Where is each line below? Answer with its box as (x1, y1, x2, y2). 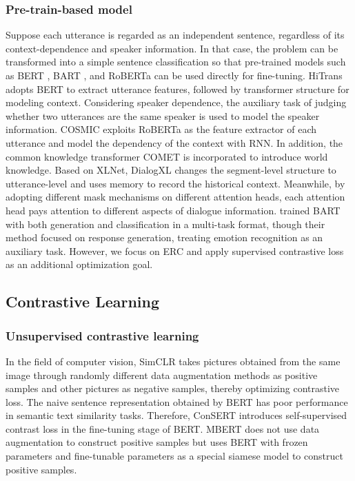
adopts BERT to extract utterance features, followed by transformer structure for (6, 81, 349, 96)
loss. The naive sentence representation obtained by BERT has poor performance (6, 394, 348, 409)
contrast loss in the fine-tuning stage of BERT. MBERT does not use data (6, 421, 320, 436)
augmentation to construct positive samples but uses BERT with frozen (6, 435, 308, 449)
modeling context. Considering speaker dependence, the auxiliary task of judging (6, 95, 347, 110)
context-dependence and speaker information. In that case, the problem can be (6, 41, 338, 55)
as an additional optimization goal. (6, 257, 153, 272)
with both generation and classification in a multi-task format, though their (6, 216, 325, 231)
